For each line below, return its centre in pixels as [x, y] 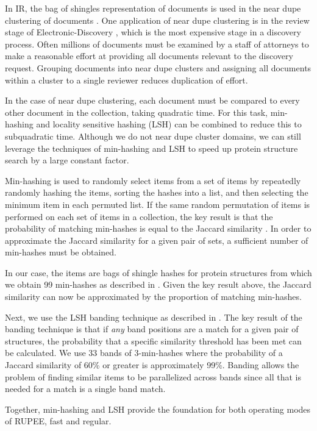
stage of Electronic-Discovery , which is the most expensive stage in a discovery [153, 32]
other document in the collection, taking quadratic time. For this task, [136, 112]
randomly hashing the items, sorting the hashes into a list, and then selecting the [157, 192]
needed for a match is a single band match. [85, 389]
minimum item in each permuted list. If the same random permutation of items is [158, 204]
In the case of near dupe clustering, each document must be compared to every [152, 100]
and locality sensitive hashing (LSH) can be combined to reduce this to [169, 124]
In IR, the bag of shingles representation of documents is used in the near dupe [153, 8]
